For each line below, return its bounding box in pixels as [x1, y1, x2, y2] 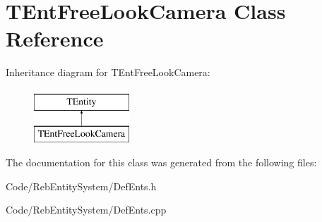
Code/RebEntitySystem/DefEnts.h [6, 178, 157, 193]
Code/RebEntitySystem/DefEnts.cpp [6, 202, 167, 217]
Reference [6, 24, 104, 53]
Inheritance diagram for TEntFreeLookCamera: [6, 65, 210, 80]
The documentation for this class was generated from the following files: [6, 155, 317, 170]
